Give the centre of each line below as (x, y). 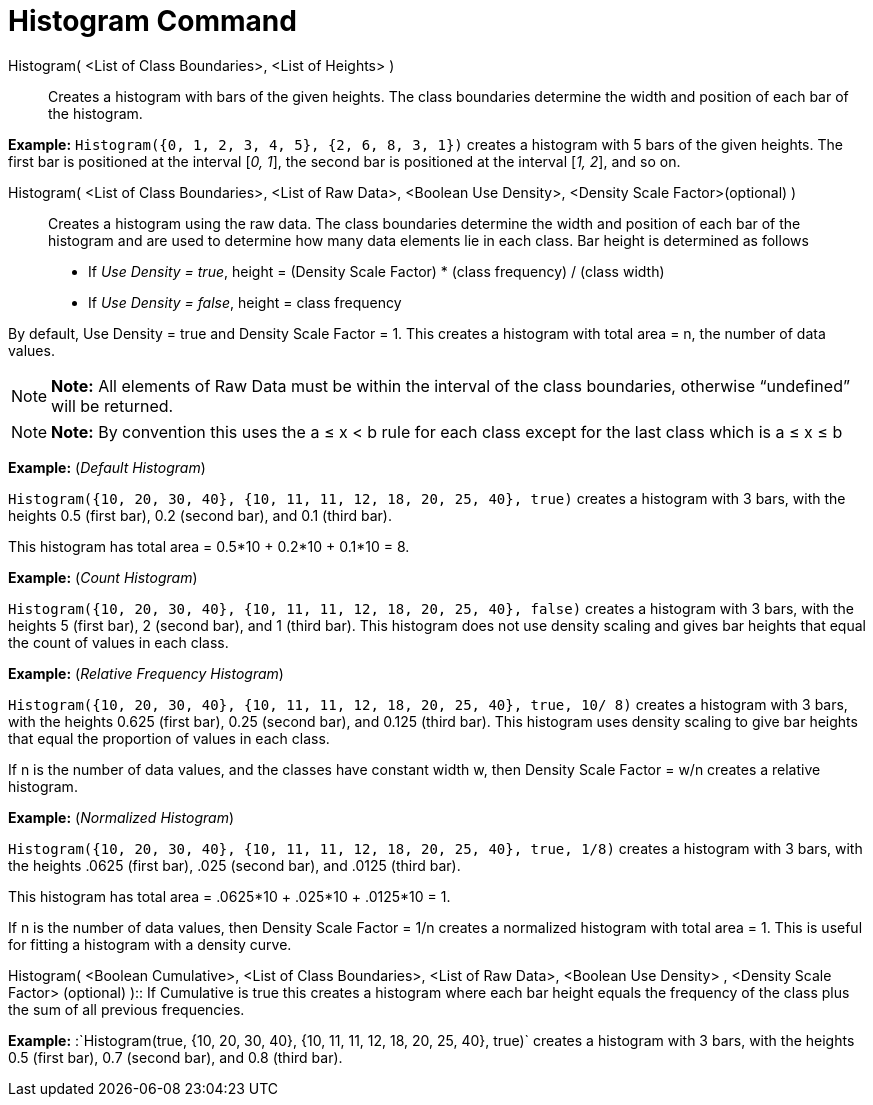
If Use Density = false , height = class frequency (245, 302)
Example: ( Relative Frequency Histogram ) (146, 673)
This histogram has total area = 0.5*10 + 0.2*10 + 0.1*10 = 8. (209, 546)
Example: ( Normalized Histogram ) (121, 817)
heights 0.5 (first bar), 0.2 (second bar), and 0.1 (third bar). (200, 515)
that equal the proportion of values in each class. (169, 738)
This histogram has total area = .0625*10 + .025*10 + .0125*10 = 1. (229, 896)
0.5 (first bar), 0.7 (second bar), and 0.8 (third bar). (175, 1057)
